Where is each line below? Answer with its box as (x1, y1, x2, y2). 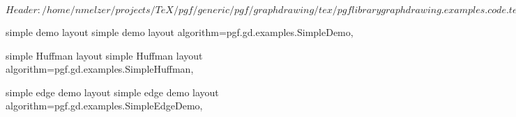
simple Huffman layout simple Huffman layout (6, 48, 203, 62)
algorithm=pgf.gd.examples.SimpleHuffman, (6, 62, 194, 76)
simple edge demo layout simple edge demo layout (6, 84, 219, 99)
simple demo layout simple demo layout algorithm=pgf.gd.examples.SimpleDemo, (6, 25, 354, 39)
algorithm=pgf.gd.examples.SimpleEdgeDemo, (6, 98, 203, 113)
